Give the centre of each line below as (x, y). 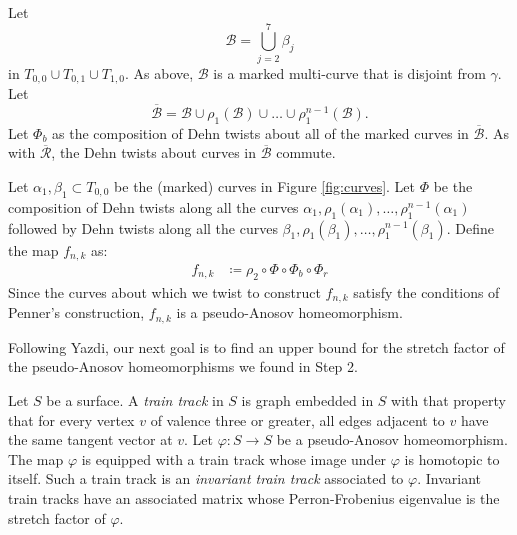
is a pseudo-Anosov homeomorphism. (289, 312)
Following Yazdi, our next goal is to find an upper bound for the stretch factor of (256, 346)
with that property (448, 399)
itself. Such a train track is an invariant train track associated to (206, 478)
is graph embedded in (307, 399)
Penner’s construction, (76, 312)
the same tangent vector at (90, 439)
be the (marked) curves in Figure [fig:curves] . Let (265, 185)
